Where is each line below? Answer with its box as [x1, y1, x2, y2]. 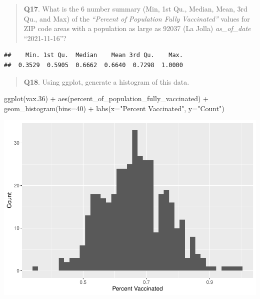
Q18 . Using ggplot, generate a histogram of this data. [23, 76, 189, 87]
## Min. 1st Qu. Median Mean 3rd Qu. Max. [4, 52, 183, 59]
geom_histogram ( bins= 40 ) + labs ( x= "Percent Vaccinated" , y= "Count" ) [4, 103, 224, 113]
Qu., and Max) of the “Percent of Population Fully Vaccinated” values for [23, 13, 250, 24]
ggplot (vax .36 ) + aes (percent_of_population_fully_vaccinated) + [4, 93, 208, 104]
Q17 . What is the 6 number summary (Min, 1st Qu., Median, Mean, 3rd [23, 4, 247, 14]
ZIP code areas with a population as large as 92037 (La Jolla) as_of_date [23, 23, 251, 34]
